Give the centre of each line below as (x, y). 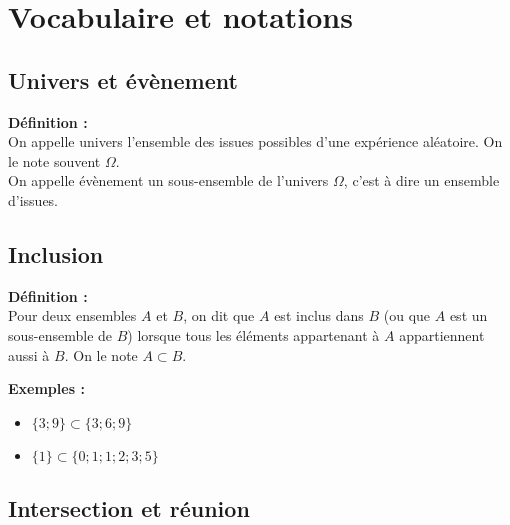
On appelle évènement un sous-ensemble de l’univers (168, 180)
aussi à (29, 354)
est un (468, 315)
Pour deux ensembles (72, 315)
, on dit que (219, 315)
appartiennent (442, 334)
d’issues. (33, 199)
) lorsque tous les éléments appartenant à (253, 334)
